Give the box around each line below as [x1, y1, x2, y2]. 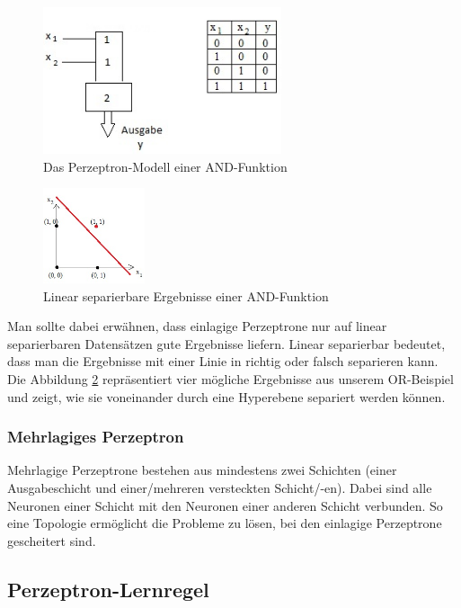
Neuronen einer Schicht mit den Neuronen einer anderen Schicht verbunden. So [7, 496, 443, 514]
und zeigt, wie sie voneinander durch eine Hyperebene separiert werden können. [7, 387, 446, 406]
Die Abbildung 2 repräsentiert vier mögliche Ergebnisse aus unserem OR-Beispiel [7, 370, 454, 389]
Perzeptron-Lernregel [7, 575, 209, 603]
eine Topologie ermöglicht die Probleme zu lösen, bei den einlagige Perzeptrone [7, 514, 442, 532]
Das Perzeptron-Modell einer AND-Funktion [43, 156, 288, 175]
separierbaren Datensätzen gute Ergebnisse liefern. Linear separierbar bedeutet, [7, 334, 446, 353]
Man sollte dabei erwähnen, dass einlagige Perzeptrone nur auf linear [7, 317, 387, 335]
